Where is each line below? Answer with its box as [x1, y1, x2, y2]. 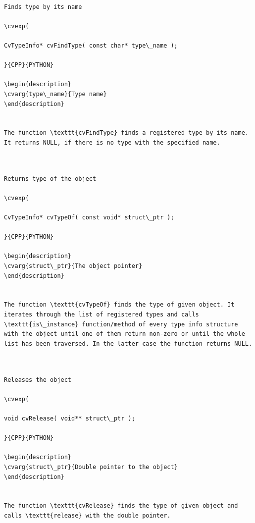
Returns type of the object [4, 175, 97, 182]
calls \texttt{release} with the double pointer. [4, 512, 171, 519]
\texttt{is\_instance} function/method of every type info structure [4, 320, 238, 328]
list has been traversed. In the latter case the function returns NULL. [4, 340, 253, 347]
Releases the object [4, 376, 72, 383]
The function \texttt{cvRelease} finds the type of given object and [4, 502, 238, 510]
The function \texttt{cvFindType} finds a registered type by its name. [4, 129, 249, 137]
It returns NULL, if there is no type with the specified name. [4, 139, 220, 146]
